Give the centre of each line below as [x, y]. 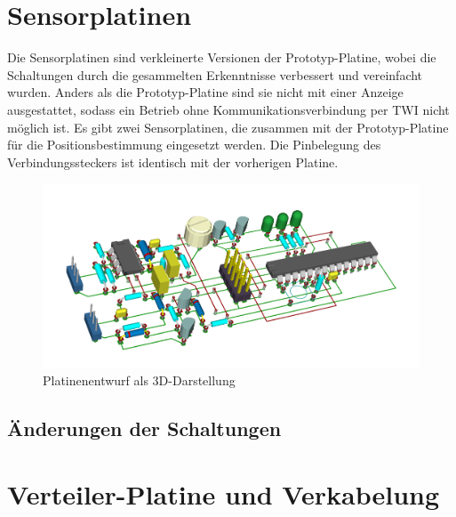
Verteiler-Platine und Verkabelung [224, 493]
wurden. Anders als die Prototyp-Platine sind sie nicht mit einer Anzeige [205, 92]
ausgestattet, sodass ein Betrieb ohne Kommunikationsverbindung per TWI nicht [228, 109]
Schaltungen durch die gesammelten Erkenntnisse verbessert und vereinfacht [215, 74]
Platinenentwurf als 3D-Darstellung [139, 380]
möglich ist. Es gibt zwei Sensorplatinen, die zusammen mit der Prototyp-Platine [228, 127]
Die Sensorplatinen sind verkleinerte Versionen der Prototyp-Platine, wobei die [222, 57]
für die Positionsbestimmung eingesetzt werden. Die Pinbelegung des [194, 145]
